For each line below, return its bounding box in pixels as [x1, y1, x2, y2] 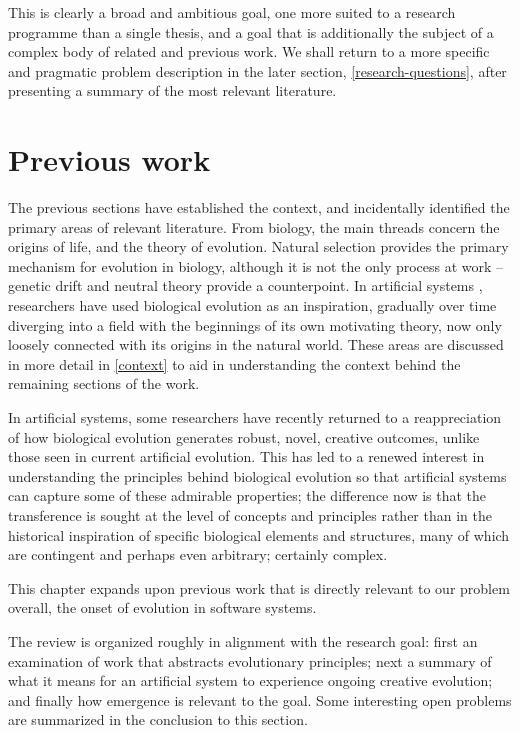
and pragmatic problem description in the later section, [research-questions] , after [8, 60, 507, 81]
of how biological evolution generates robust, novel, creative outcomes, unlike [8, 426, 480, 447]
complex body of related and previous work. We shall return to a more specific [8, 41, 490, 62]
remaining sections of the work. [8, 373, 200, 394]
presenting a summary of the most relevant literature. [8, 80, 337, 101]
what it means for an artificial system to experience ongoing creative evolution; [8, 670, 493, 691]
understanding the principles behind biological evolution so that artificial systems [8, 465, 507, 486]
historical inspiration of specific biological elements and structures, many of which [8, 524, 510, 545]
